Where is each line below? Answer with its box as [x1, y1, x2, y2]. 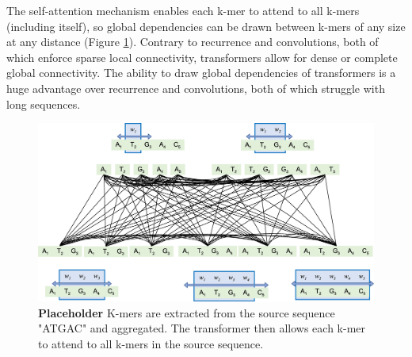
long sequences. [6, 95, 81, 112]
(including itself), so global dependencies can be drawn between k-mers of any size [6, 17, 406, 34]
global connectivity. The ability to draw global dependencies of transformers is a [6, 64, 396, 81]
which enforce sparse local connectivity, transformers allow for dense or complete [6, 48, 398, 65]
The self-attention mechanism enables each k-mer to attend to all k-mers [6, 2, 360, 18]
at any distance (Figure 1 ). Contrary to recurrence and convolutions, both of [6, 33, 379, 50]
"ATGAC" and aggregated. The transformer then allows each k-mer [38, 320, 365, 336]
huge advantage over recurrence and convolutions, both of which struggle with [6, 79, 385, 96]
